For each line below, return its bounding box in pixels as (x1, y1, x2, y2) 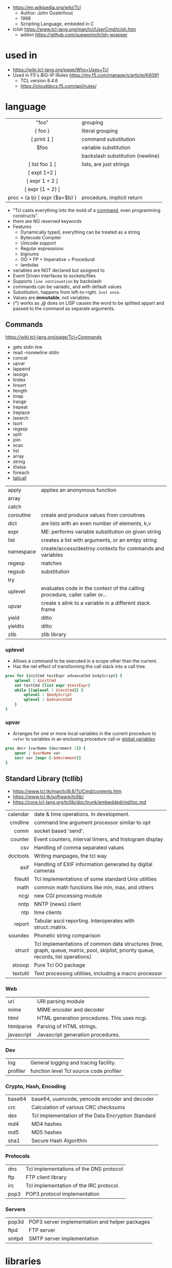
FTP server (29, 1227, 55, 1234)
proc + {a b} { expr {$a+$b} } (8, 194, 77, 201)
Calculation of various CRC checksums (31, 1104, 125, 1111)
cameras (34, 867, 55, 874)
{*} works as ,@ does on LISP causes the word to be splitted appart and (12, 300, 165, 306)
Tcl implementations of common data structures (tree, (34, 940, 164, 947)
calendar (8, 810, 29, 818)
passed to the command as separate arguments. (12, 305, 115, 311)
